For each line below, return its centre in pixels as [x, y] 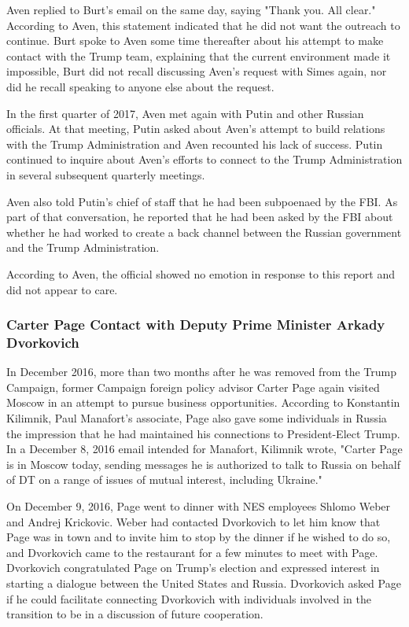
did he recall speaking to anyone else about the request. [140, 86]
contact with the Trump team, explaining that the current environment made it [199, 55]
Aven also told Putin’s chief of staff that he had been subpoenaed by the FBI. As [202, 201]
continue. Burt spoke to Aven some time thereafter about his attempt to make [195, 41]
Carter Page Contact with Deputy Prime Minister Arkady [196, 325]
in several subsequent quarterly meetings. [106, 174]
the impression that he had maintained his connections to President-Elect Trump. [203, 433]
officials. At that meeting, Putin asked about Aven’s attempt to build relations [196, 129]
